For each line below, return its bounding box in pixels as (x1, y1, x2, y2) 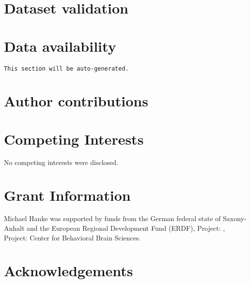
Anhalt (4, 223, 25, 233)
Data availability (4, 36, 116, 56)
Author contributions (4, 91, 148, 111)
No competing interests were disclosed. (4, 157, 119, 167)
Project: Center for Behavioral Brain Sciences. (4, 232, 141, 242)
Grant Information (4, 185, 131, 205)
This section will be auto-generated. (4, 65, 129, 72)
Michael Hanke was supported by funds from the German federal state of (4, 213, 221, 223)
